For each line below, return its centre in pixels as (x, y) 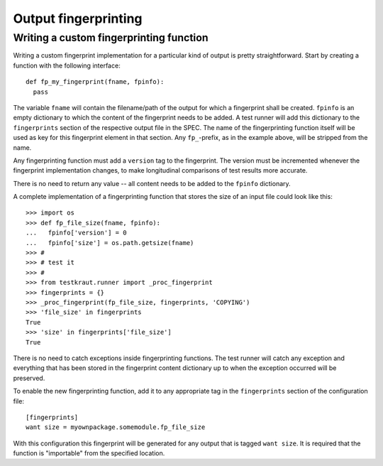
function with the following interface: (67, 65)
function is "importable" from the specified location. (89, 453)
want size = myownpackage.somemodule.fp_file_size (116, 427)
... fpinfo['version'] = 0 (76, 233)
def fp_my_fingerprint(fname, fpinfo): (95, 82)
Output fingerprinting (78, 18)
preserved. (29, 378)
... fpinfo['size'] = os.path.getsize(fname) (110, 243)
